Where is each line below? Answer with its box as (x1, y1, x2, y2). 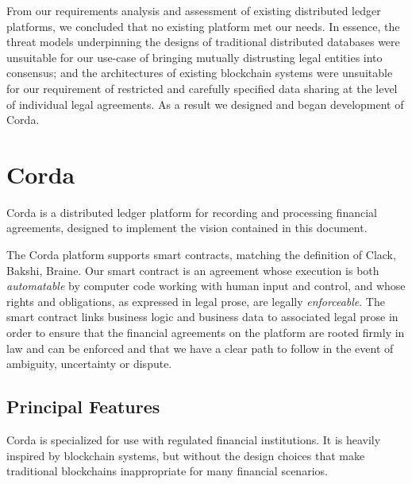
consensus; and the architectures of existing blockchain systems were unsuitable (6, 64, 393, 81)
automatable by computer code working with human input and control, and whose (6, 277, 406, 294)
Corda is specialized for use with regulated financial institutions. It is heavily (6, 432, 381, 448)
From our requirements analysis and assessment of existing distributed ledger (6, 2, 381, 18)
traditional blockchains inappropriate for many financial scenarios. (6, 463, 328, 479)
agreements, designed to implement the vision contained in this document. (6, 219, 368, 236)
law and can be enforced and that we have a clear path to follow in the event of (6, 339, 394, 356)
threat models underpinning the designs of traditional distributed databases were (6, 33, 400, 50)
